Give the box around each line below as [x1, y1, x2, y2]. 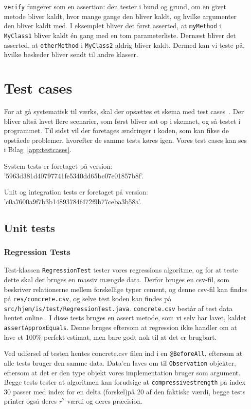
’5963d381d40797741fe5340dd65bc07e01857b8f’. [4, 170, 144, 180]
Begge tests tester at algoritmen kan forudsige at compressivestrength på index [4, 377, 246, 387]
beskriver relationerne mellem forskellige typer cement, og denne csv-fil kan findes [4, 284, 248, 294]
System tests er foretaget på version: [4, 160, 112, 171]
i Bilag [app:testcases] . [4, 144, 72, 155]
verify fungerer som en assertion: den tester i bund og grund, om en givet [4, 1, 226, 11]
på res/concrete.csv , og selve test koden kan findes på [4, 293, 172, 304]
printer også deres [4, 396, 57, 406]
